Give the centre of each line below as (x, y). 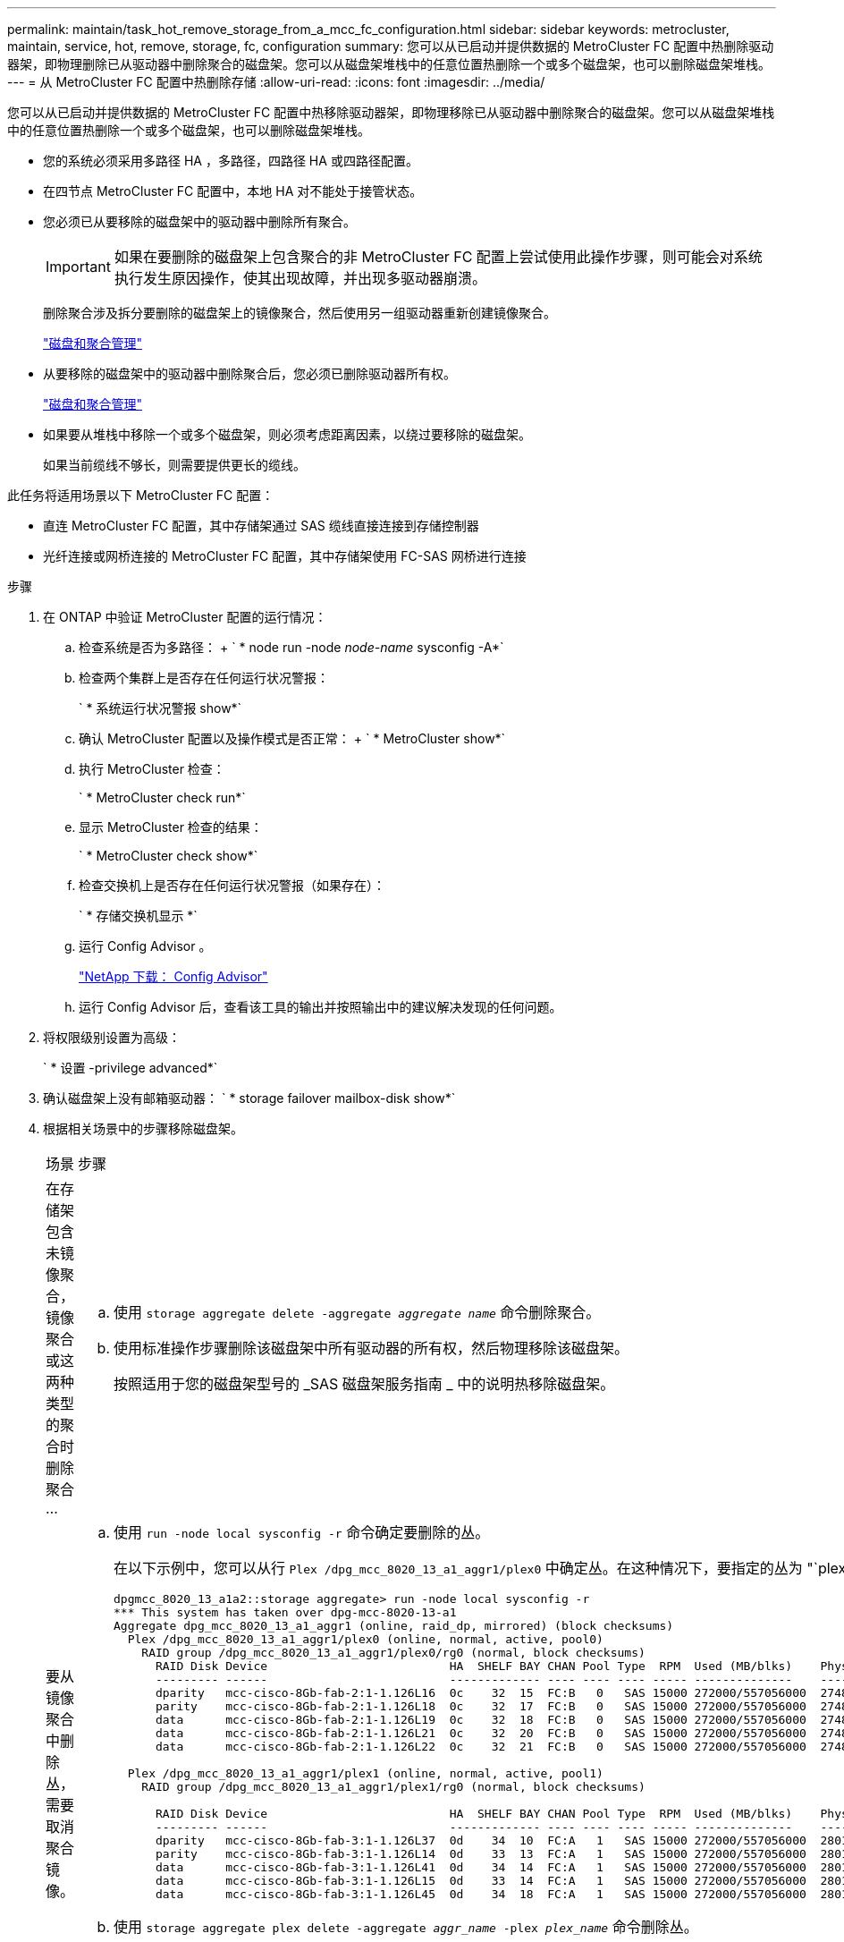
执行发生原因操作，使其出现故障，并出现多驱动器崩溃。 (300, 278)
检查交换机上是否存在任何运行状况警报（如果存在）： (232, 885)
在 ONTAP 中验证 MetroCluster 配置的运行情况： (185, 617)
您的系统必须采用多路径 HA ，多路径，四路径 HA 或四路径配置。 (231, 161)
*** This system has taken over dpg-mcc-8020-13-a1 (285, 1612)
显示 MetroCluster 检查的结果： (171, 827)
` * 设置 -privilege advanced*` (131, 1068)
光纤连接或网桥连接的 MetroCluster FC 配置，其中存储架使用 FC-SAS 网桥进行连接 (285, 556)
